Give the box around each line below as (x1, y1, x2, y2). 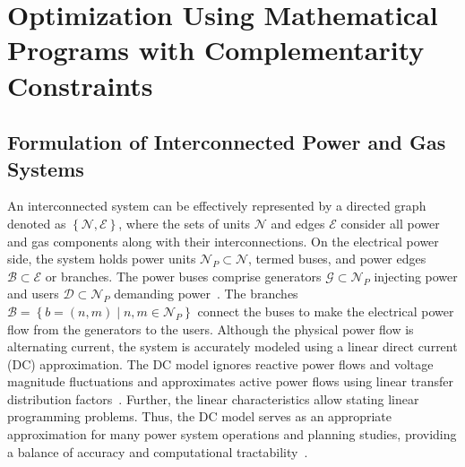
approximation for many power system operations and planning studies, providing (7, 425, 457, 444)
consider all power (340, 213, 440, 232)
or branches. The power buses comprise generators (45, 266, 322, 285)
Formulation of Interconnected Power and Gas (7, 128, 446, 156)
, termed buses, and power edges (248, 249, 426, 268)
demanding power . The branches (114, 284, 298, 303)
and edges (271, 213, 325, 232)
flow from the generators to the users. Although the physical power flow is (7, 319, 414, 338)
